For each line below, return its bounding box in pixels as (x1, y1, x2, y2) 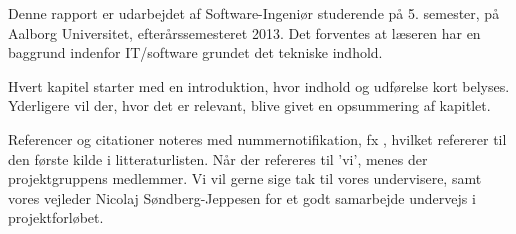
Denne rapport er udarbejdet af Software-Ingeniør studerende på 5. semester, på (8, 3, 500, 23)
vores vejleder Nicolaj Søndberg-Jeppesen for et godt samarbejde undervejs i (8, 187, 476, 208)
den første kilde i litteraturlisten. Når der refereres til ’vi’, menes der (8, 148, 428, 169)
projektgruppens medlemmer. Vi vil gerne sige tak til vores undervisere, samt (8, 168, 482, 189)
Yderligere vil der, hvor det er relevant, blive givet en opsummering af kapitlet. (8, 95, 491, 116)
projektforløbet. (8, 207, 104, 228)
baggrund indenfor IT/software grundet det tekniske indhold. (8, 42, 383, 63)
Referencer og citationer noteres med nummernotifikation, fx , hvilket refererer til (8, 128, 507, 149)
